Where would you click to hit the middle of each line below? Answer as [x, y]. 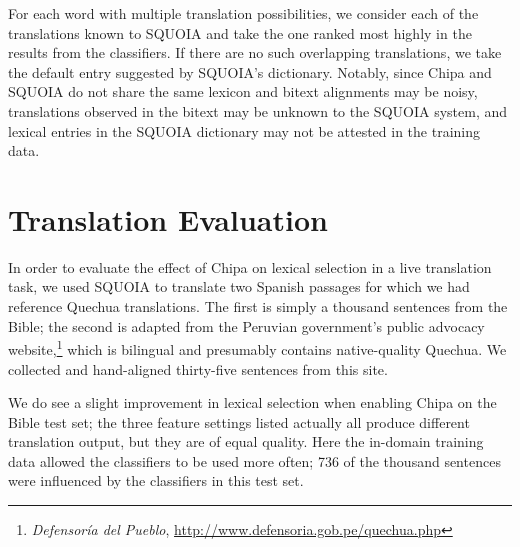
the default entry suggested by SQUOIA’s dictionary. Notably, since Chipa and [250, 71]
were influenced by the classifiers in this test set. [156, 480]
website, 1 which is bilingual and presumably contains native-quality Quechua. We [257, 347]
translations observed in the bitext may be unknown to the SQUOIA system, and [258, 110]
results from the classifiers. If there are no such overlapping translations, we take [255, 52]
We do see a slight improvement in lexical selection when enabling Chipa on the [252, 402]
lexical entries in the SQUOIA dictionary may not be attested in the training [244, 130]
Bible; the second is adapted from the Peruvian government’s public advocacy [246, 325]
